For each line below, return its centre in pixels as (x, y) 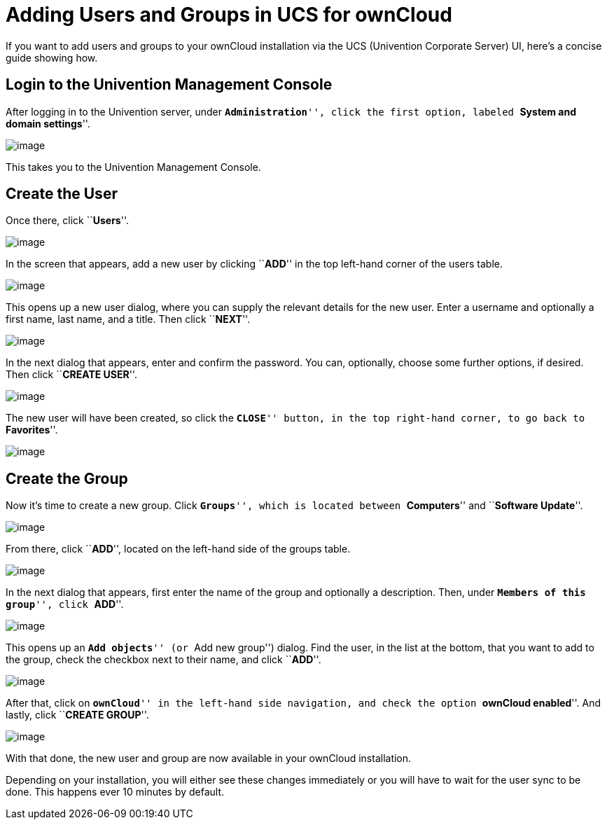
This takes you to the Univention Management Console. (133, 167)
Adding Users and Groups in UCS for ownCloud (229, 15)
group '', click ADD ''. (65, 604)
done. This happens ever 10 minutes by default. (115, 792)
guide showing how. (52, 57)
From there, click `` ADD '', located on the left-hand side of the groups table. (178, 549)
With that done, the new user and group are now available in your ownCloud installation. (209, 758)
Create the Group (67, 478)
